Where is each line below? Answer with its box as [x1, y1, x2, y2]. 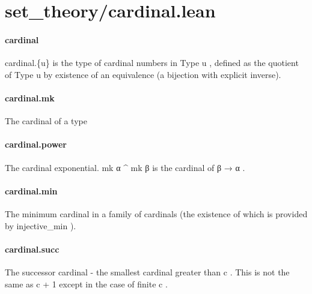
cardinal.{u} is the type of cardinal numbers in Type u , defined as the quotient [5, 56, 299, 69]
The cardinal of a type [5, 115, 87, 127]
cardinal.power [5, 138, 67, 151]
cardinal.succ [5, 242, 60, 255]
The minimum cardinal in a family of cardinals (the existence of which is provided [5, 207, 308, 220]
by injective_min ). [5, 219, 76, 232]
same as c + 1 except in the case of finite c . [5, 277, 168, 290]
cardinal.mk [5, 91, 55, 104]
